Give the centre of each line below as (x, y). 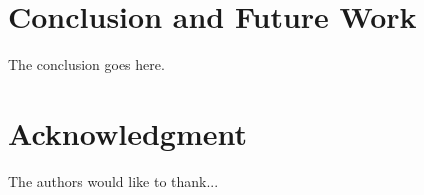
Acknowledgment (127, 132)
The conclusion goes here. (86, 64)
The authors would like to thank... (113, 180)
